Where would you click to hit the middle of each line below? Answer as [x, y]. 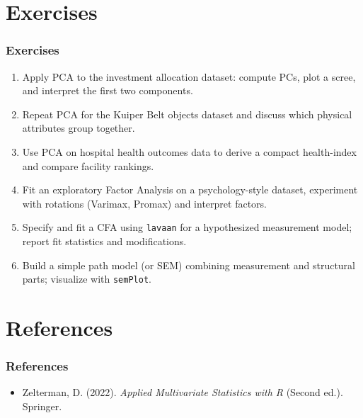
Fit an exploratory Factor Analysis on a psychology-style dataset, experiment [190, 190]
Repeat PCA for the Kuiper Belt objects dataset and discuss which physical [187, 114]
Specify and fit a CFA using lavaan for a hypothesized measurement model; [187, 227]
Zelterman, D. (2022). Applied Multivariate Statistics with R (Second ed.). [183, 392]
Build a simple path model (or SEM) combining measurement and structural [189, 265]
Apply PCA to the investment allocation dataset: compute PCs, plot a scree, [189, 76]
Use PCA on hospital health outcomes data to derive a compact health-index [189, 151]
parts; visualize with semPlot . [87, 279]
